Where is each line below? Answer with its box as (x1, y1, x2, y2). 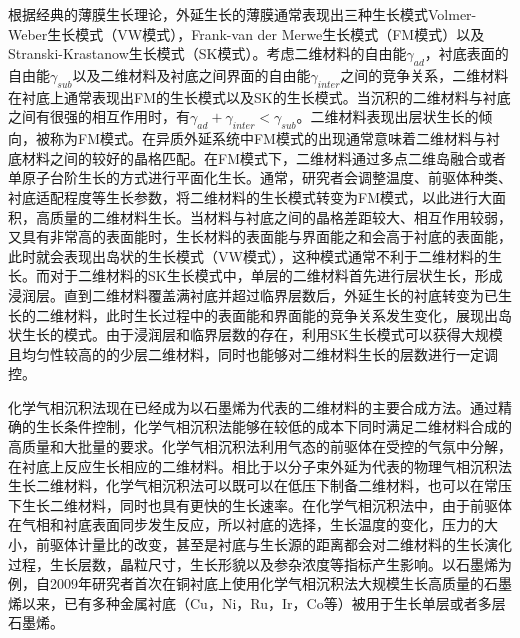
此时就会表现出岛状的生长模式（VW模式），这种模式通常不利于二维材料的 (8, 245, 488, 266)
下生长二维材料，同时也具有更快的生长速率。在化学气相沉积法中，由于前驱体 (8, 494, 512, 515)
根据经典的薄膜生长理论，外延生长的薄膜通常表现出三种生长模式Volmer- (8, 4, 477, 24)
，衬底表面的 (424, 43, 509, 64)
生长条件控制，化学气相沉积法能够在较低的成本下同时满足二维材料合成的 (35, 416, 512, 437)
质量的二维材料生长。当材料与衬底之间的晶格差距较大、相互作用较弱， (49, 206, 512, 227)
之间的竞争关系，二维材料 (340, 64, 509, 85)
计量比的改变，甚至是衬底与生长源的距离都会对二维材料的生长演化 (77, 534, 512, 555)
